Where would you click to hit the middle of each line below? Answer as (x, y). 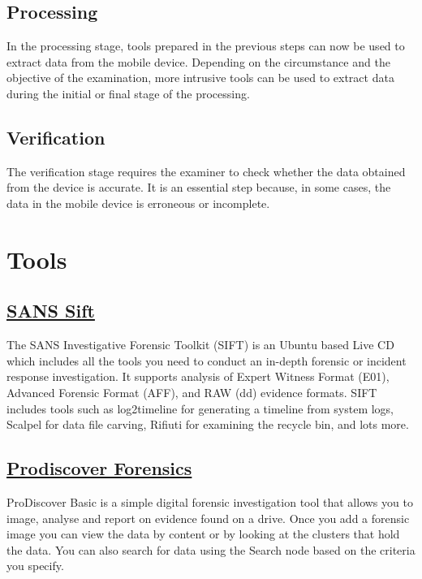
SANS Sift (51, 311)
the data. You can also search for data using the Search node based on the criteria (211, 549)
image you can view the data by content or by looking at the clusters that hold (203, 534)
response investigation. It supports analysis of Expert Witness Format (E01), (198, 376)
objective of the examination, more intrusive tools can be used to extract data (200, 78)
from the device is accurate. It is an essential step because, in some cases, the (199, 187)
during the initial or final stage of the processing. (128, 93)
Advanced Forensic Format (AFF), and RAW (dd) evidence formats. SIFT (192, 392)
